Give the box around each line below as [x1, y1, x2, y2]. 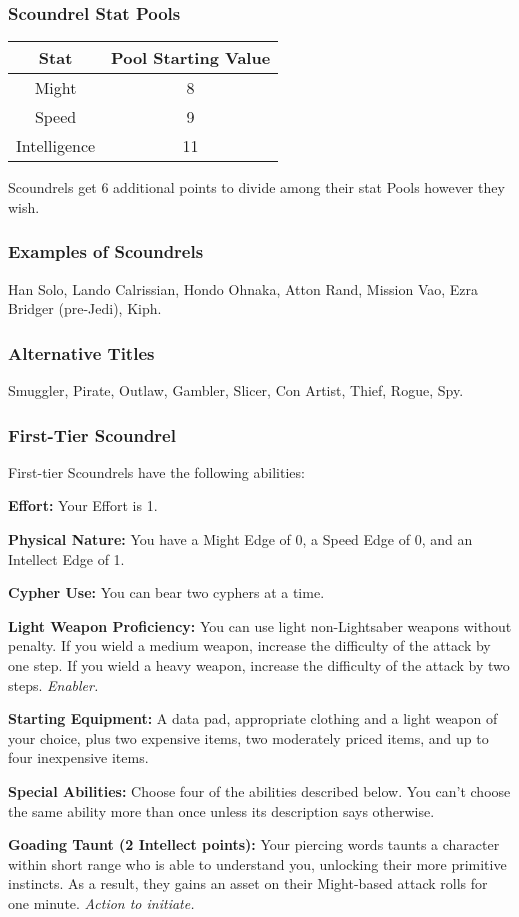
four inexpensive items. [8, 747, 149, 768]
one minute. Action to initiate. [8, 892, 195, 913]
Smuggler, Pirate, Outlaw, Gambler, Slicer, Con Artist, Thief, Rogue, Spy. [8, 380, 464, 401]
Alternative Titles [8, 340, 155, 365]
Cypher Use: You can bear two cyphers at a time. [8, 582, 325, 603]
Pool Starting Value [111, 46, 271, 70]
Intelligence [16, 134, 96, 158]
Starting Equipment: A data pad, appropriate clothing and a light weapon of [8, 708, 498, 729]
